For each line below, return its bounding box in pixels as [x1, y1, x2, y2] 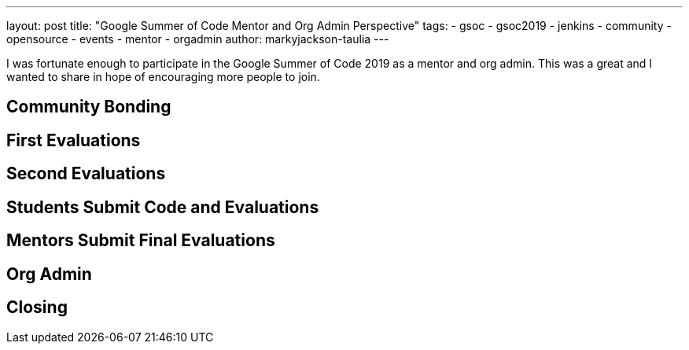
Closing [6, 297, 68, 317]
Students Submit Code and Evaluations [6, 197, 319, 217]
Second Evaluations [6, 164, 166, 184]
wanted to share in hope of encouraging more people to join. [6, 70, 320, 83]
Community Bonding [6, 97, 171, 117]
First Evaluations [6, 130, 141, 150]
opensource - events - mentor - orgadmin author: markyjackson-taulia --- [6, 32, 389, 46]
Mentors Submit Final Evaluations [6, 230, 275, 251]
